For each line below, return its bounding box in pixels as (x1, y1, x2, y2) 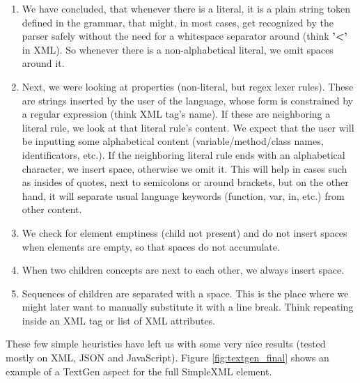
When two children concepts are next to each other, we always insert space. (22, 263, 345, 277)
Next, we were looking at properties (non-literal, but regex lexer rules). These (22, 79, 354, 93)
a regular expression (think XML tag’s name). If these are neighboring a (22, 107, 331, 121)
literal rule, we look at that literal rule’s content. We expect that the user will (22, 120, 354, 134)
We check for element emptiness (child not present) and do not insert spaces (22, 225, 347, 240)
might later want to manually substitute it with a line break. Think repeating (22, 299, 354, 314)
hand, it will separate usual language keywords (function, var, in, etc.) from (22, 188, 345, 203)
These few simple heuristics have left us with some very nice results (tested (6, 336, 326, 351)
